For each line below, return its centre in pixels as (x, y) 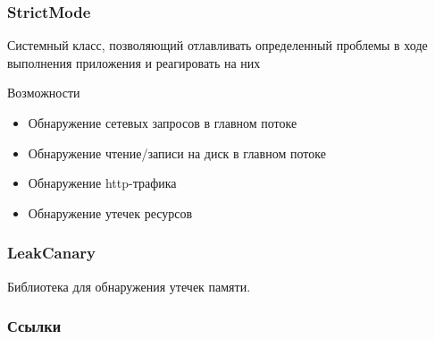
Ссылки (34, 326)
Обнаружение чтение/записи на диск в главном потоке (177, 153)
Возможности (44, 93)
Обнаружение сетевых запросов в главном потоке (163, 123)
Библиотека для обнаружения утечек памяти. (129, 286)
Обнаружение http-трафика (102, 183)
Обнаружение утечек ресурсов (110, 212)
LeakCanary (52, 253)
